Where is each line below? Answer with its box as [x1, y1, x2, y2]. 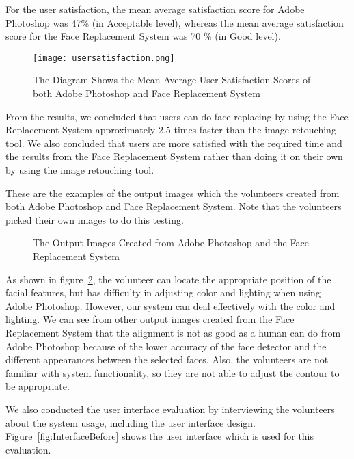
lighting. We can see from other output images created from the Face [5, 312, 295, 326]
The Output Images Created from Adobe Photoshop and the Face [33, 235, 309, 250]
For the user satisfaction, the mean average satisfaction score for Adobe [5, 2, 305, 16]
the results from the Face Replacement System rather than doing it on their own [5, 149, 343, 163]
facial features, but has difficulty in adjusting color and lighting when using [5, 285, 321, 300]
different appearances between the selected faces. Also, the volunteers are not [5, 352, 329, 367]
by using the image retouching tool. [5, 163, 154, 176]
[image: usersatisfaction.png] [33, 53, 175, 63]
